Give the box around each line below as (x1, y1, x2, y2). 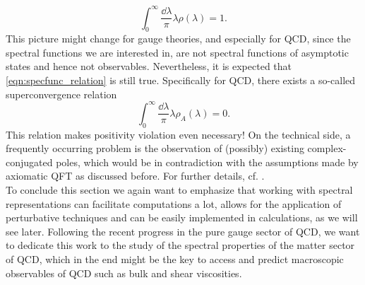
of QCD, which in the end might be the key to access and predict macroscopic (6, 251, 344, 266)
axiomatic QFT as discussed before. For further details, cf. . (6, 168, 265, 183)
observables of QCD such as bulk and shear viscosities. (6, 265, 242, 280)
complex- (307, 141, 347, 156)
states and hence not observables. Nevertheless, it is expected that (6, 59, 292, 74)
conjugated (6, 154, 53, 169)
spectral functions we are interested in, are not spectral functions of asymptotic (6, 45, 349, 59)
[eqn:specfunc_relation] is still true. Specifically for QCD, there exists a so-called (6, 73, 356, 88)
